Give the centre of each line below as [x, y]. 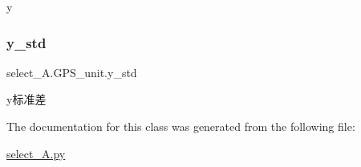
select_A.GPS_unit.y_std [72, 72]
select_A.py [36, 153]
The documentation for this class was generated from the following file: [181, 126]
